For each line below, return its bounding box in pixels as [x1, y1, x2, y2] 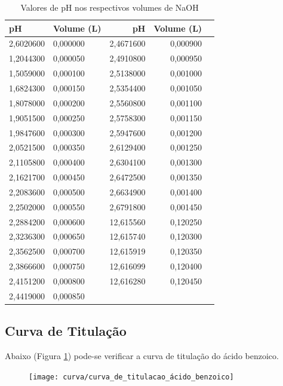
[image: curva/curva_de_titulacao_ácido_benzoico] [29, 372, 234, 381]
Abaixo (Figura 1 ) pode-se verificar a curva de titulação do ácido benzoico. [5, 350, 279, 362]
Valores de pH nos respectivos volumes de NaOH [20, 1, 199, 13]
